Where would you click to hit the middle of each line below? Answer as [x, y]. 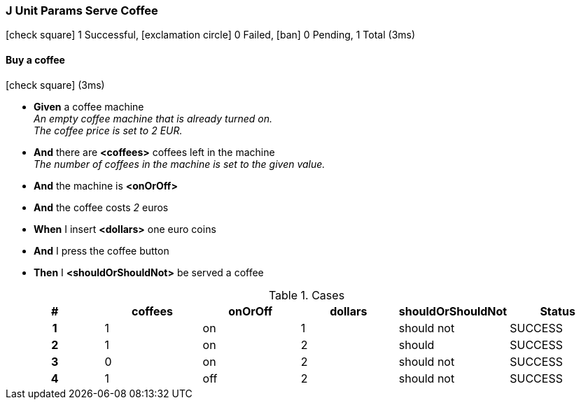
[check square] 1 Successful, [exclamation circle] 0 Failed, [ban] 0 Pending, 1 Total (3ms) [211, 35]
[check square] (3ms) [55, 85]
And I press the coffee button [101, 250]
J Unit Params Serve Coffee [82, 10]
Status [558, 311]
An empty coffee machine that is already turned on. [153, 118]
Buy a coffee [35, 59]
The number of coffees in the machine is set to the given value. [180, 164]
